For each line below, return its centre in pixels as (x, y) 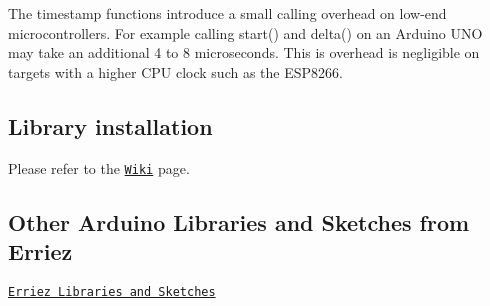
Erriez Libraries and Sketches (112, 291)
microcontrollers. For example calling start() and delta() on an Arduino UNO (245, 32)
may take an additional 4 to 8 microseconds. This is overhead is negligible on (244, 52)
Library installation (110, 125)
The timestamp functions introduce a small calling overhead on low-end (227, 13)
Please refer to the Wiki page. (99, 167)
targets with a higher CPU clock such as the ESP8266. (175, 71)
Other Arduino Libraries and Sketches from (239, 221)
